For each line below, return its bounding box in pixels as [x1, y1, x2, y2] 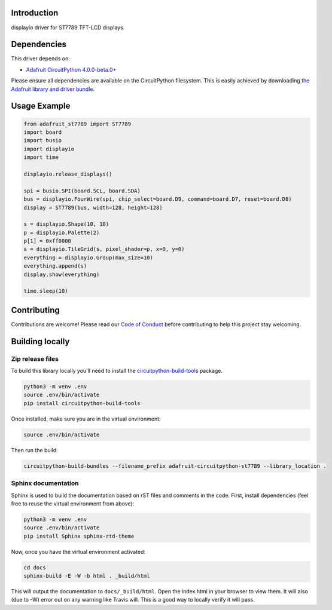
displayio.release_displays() [23, 170, 112, 177]
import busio [23, 137, 62, 144]
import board [23, 128, 62, 136]
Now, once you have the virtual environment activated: [11, 548, 146, 555]
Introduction [11, 8, 59, 18]
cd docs [23, 564, 46, 571]
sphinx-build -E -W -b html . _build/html [23, 572, 150, 580]
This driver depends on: [11, 55, 70, 62]
